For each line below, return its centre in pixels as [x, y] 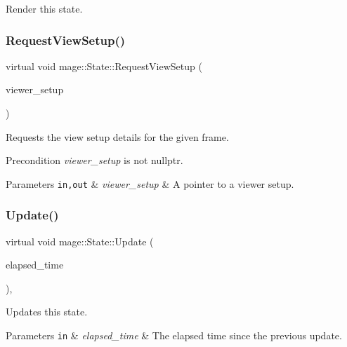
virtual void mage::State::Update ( [80, 241]
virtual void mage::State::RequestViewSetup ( [104, 66]
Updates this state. [47, 312]
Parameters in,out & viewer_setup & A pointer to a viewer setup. [150, 183]
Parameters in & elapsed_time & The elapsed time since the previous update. [174, 335]
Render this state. [44, 8]
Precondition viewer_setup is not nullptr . [94, 160]
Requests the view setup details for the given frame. [117, 136]
